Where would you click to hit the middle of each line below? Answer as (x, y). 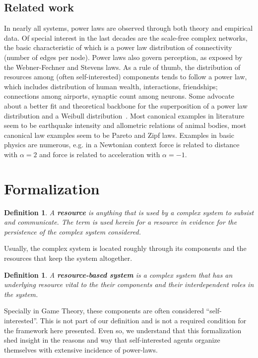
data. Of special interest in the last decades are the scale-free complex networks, (126, 37)
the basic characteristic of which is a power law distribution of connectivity (118, 47)
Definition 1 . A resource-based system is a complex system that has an (118, 274)
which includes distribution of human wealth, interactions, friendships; (111, 86)
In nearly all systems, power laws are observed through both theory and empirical (129, 28)
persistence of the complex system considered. (72, 231)
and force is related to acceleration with (100, 154)
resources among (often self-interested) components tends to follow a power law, (126, 77)
